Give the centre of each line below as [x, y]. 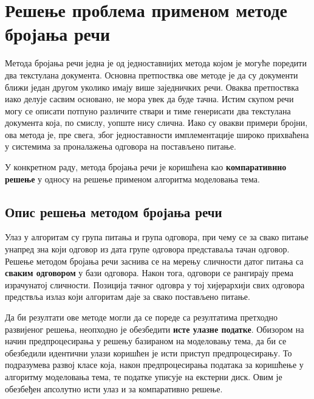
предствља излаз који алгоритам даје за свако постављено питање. [128, 297]
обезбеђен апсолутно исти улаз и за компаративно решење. [114, 388]
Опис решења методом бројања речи [114, 211]
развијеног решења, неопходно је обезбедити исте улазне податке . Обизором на [155, 329]
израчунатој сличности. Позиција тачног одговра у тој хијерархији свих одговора [155, 284]
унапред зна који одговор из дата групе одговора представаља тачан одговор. [147, 249]
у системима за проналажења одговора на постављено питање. [121, 146]
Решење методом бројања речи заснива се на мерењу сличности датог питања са [154, 261]
